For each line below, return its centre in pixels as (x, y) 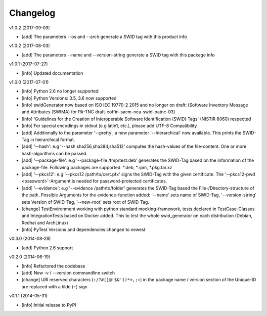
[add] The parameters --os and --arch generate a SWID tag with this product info (104, 37)
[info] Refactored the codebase (53, 266)
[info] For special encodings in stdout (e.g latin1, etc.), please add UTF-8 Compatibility (109, 126)
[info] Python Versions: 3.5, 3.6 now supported (69, 98)
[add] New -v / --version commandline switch (68, 273)
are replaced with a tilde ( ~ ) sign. (55, 286)
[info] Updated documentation (52, 73)
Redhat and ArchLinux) (45, 223)
